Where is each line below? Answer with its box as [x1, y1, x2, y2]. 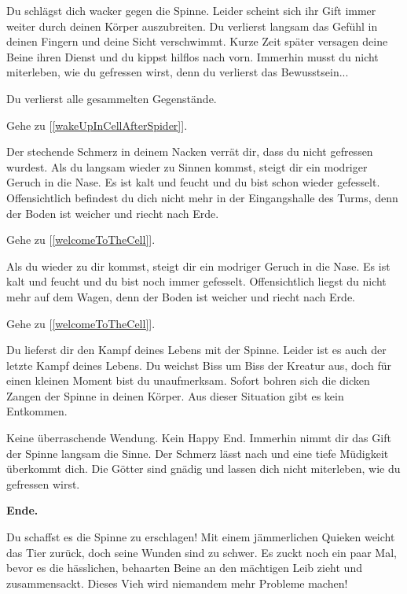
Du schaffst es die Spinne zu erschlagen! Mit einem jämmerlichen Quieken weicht [6, 529, 395, 545]
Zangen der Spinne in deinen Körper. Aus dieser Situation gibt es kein [6, 387, 344, 404]
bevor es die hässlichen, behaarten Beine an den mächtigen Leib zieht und [6, 559, 362, 576]
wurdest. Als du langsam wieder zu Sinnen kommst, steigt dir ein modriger [6, 158, 368, 175]
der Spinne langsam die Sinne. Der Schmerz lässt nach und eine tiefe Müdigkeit [6, 445, 389, 461]
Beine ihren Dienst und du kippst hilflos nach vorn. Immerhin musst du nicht [6, 48, 379, 65]
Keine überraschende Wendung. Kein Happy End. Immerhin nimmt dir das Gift [6, 430, 391, 446]
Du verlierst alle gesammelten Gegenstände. [6, 90, 217, 106]
